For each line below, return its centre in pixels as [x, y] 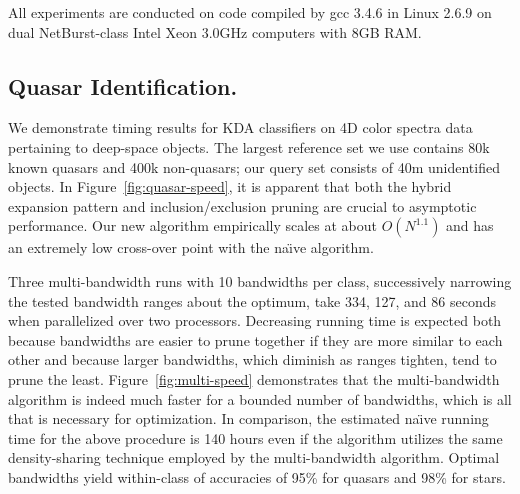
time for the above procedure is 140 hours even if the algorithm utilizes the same [255, 437]
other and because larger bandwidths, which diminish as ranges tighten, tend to [252, 359]
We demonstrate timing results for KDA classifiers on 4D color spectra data [240, 127]
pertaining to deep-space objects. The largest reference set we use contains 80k [249, 146]
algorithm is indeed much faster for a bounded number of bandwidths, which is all [260, 398]
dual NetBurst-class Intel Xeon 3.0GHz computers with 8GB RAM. [215, 31]
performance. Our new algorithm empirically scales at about [193, 225]
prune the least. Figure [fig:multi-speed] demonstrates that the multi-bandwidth [254, 378]
